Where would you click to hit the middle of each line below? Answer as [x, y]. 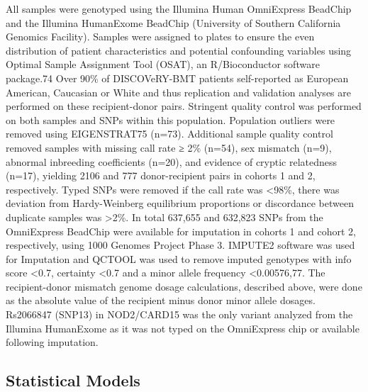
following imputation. [52, 342]
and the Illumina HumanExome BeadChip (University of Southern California [173, 22]
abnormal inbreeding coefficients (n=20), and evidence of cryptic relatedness [172, 161]
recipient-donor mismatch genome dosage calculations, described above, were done [184, 286]
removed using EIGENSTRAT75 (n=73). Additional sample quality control [169, 134]
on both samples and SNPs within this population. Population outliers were [171, 119]
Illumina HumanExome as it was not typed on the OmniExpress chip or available [183, 328]
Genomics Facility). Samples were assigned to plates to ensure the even [160, 37]
